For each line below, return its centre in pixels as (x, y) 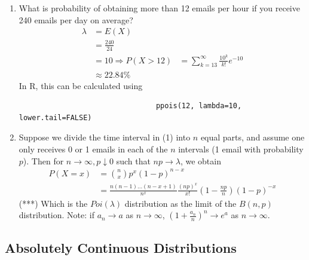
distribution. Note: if (56, 215)
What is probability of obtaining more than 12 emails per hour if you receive (159, 8)
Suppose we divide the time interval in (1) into (105, 137)
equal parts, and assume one (253, 137)
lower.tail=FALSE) (55, 117)
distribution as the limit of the (180, 203)
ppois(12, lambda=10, (199, 106)
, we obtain (201, 160)
